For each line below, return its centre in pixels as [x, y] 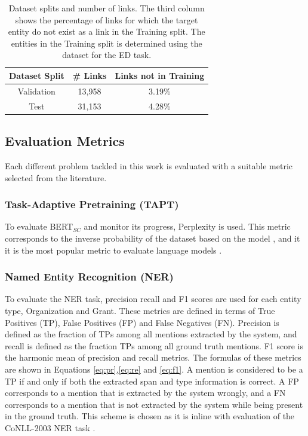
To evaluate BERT [39, 226]
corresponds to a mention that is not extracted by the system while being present [154, 404]
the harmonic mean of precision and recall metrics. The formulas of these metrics [153, 357]
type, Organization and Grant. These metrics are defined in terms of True [140, 310]
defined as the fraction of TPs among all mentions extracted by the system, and [151, 334]
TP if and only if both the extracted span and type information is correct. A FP [152, 381]
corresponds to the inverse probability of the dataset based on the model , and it [153, 238]
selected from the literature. [56, 177]
